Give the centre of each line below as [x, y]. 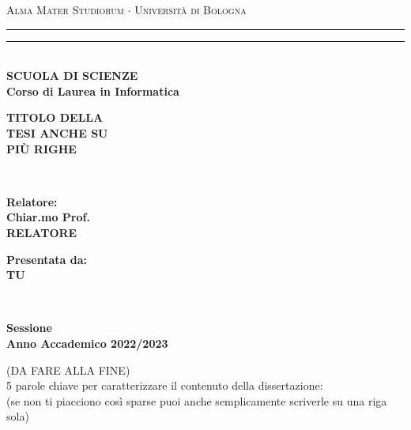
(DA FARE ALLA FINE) [68, 370]
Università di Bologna [190, 9]
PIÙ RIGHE [41, 148]
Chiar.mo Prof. [48, 217]
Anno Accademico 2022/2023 [87, 343]
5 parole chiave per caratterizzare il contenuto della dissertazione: [165, 385]
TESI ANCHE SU [57, 132]
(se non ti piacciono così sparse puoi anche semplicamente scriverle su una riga [197, 400]
